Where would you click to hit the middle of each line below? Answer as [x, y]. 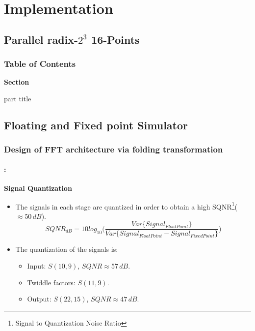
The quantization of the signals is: [67, 249]
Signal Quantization [38, 188]
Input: [37, 266]
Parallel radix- [41, 39]
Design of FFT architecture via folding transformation [114, 149]
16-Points [115, 39]
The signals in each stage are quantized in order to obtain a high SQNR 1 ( [126, 206]
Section [17, 82]
